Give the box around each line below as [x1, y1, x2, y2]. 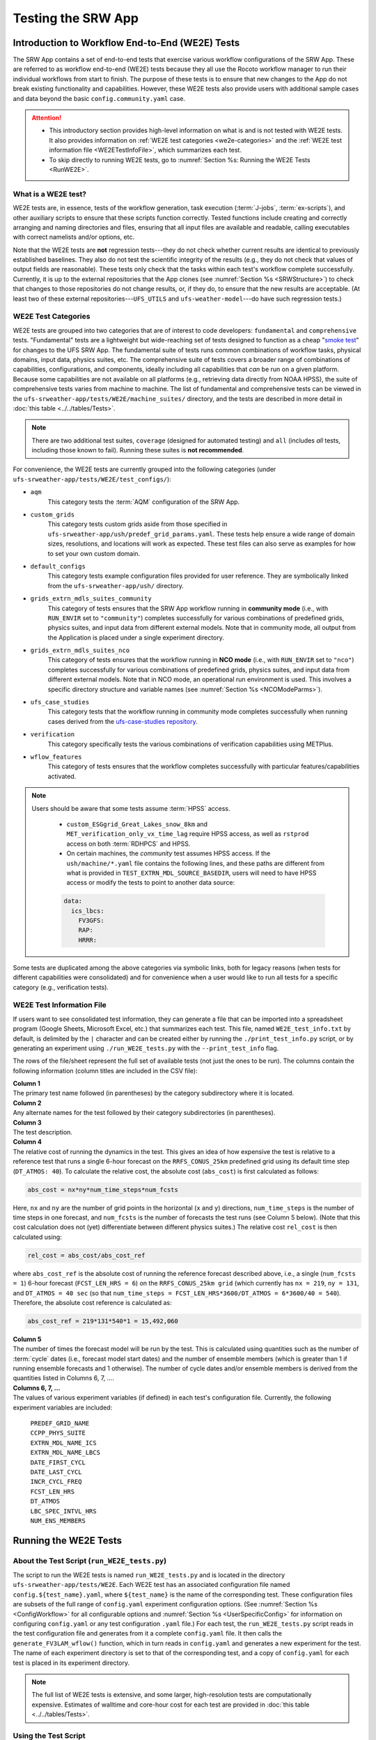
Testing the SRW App [13, 10, 139, 26]
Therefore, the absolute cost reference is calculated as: [13, 1298, 172, 1306]
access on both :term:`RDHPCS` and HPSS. [66, 839, 191, 848]
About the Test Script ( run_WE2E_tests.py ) [13, 1556, 167, 1565]
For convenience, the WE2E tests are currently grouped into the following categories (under [13, 465, 276, 473]
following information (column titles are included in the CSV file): [13, 1066, 198, 1075]
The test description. [13, 1128, 73, 1137]
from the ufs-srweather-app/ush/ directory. [47, 581, 184, 590]
